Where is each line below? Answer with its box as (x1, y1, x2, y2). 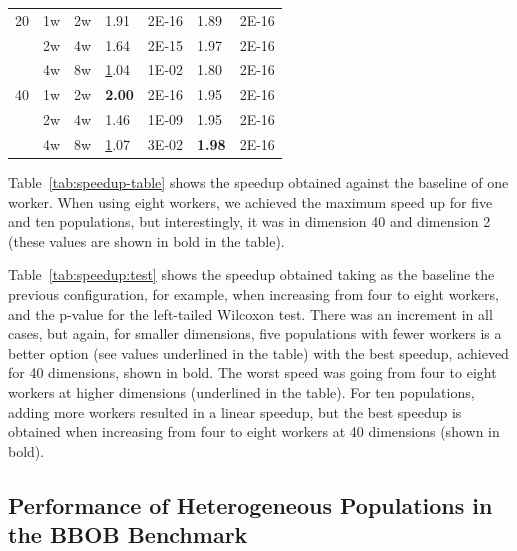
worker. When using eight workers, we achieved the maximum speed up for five (8, 191, 493, 212)
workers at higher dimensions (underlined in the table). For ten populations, (8, 382, 475, 402)
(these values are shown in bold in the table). (8, 230, 285, 251)
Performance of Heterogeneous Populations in (8, 489, 493, 520)
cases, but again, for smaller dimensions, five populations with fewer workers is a (8, 323, 502, 344)
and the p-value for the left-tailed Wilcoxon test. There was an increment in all (8, 303, 493, 324)
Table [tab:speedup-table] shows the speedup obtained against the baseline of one (8, 172, 509, 193)
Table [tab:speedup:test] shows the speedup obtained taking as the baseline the (8, 264, 495, 285)
